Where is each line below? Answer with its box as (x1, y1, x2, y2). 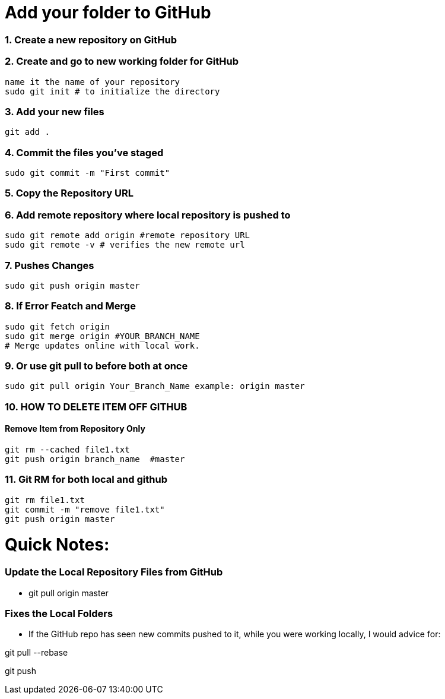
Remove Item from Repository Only (5, 423, 145, 434)
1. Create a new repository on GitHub (5, 33, 177, 46)
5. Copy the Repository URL (5, 187, 134, 200)
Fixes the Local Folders (5, 607, 113, 619)
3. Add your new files (5, 105, 104, 118)
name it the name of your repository (5, 77, 180, 87)
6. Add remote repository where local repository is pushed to (5, 208, 291, 221)
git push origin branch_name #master (5, 454, 185, 464)
